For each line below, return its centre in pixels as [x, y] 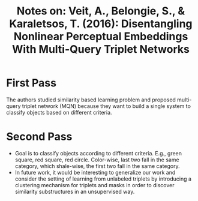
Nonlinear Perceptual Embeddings [101, 37]
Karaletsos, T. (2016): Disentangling [101, 24]
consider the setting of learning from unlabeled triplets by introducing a [103, 179]
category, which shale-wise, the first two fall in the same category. [97, 166]
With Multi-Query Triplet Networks [101, 49]
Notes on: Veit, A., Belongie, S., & [101, 11]
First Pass [31, 83]
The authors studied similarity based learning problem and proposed [91, 100]
